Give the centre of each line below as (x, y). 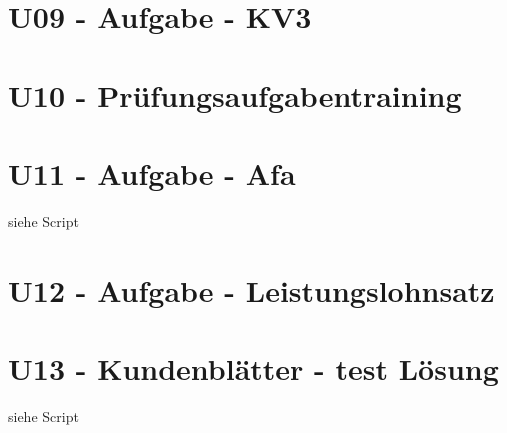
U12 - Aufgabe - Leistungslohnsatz (251, 289)
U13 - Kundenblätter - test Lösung (253, 368)
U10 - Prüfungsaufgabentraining (235, 94)
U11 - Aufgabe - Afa (152, 172)
